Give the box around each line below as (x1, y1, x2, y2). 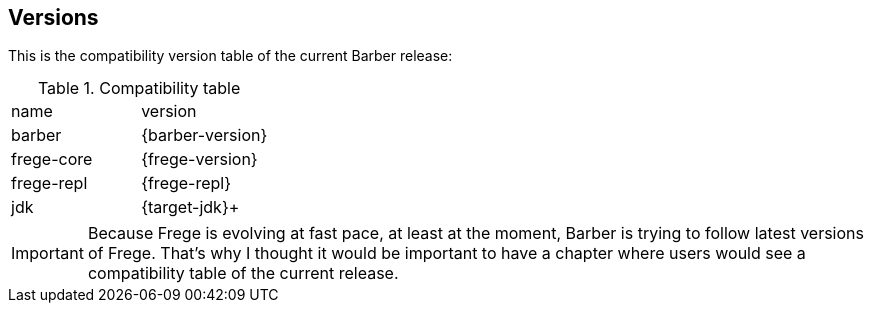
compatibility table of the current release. (87, 263, 399, 284)
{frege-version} (141, 149, 258, 170)
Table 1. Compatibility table (37, 78, 241, 99)
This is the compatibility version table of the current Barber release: (8, 47, 453, 65)
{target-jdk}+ (141, 197, 240, 218)
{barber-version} (141, 125, 268, 146)
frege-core (11, 149, 93, 170)
